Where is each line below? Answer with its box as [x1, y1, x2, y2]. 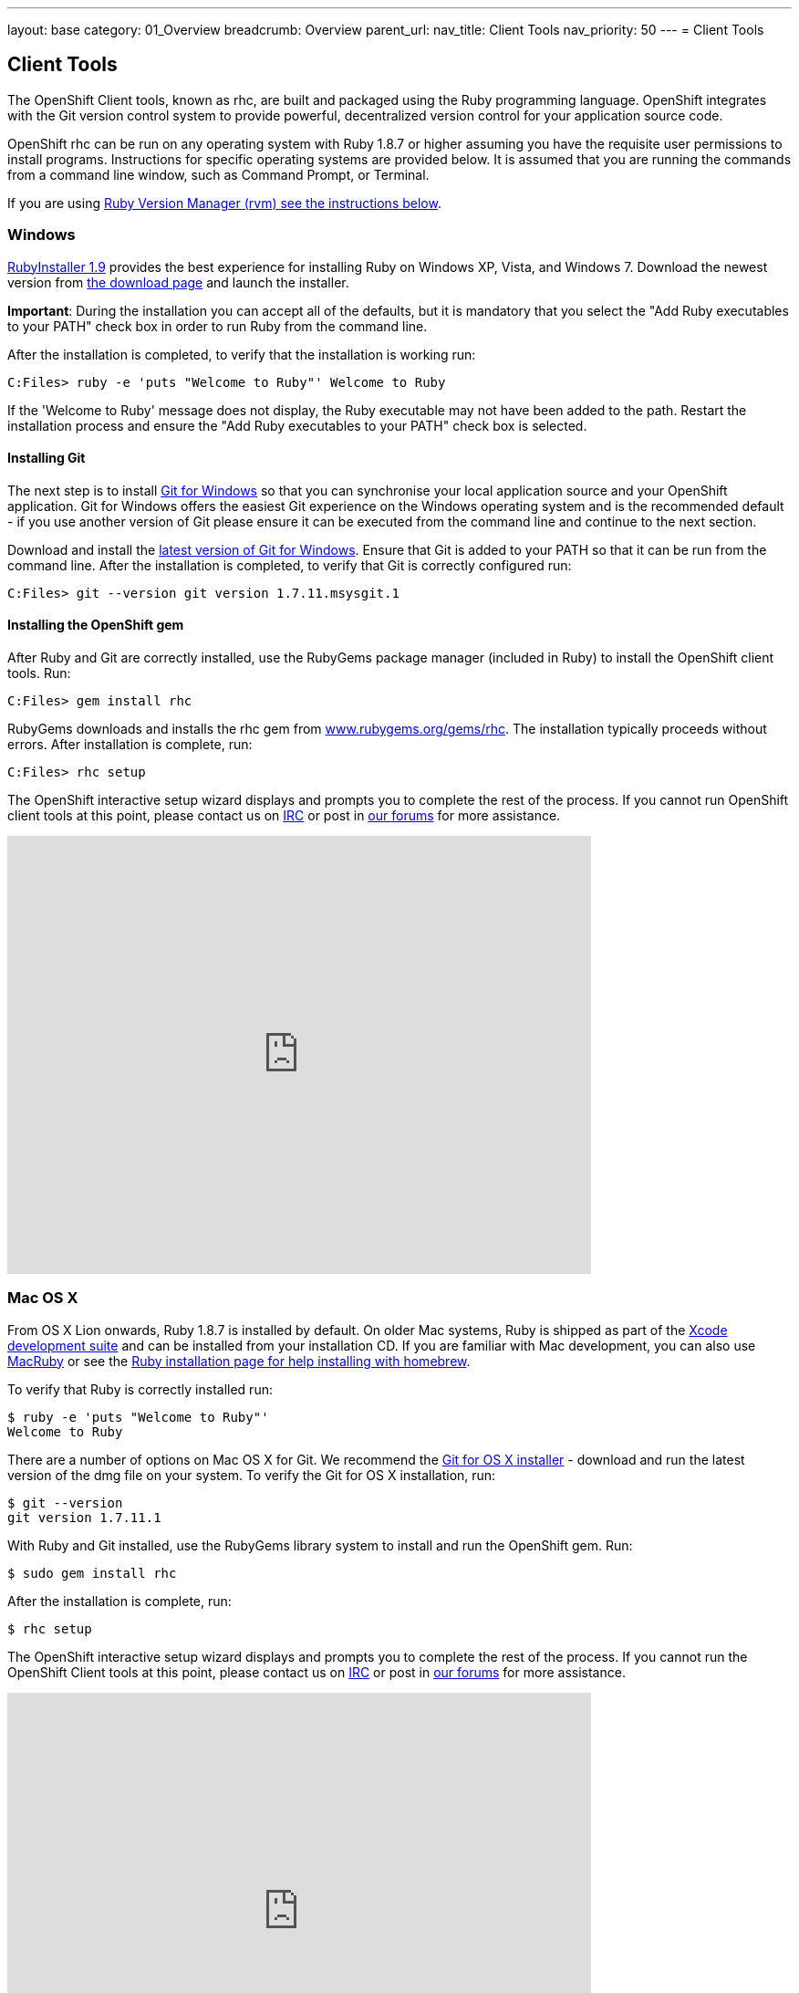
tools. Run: [7, 665, 71, 682]
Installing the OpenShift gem [7, 617, 184, 633]
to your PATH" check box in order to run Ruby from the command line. [7, 318, 428, 334]
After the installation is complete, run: [7, 1592, 232, 1609]
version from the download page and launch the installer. [7, 274, 349, 290]
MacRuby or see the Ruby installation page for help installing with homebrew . [7, 1352, 471, 1369]
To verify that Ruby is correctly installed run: [7, 1381, 273, 1397]
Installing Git [7, 450, 86, 466]
